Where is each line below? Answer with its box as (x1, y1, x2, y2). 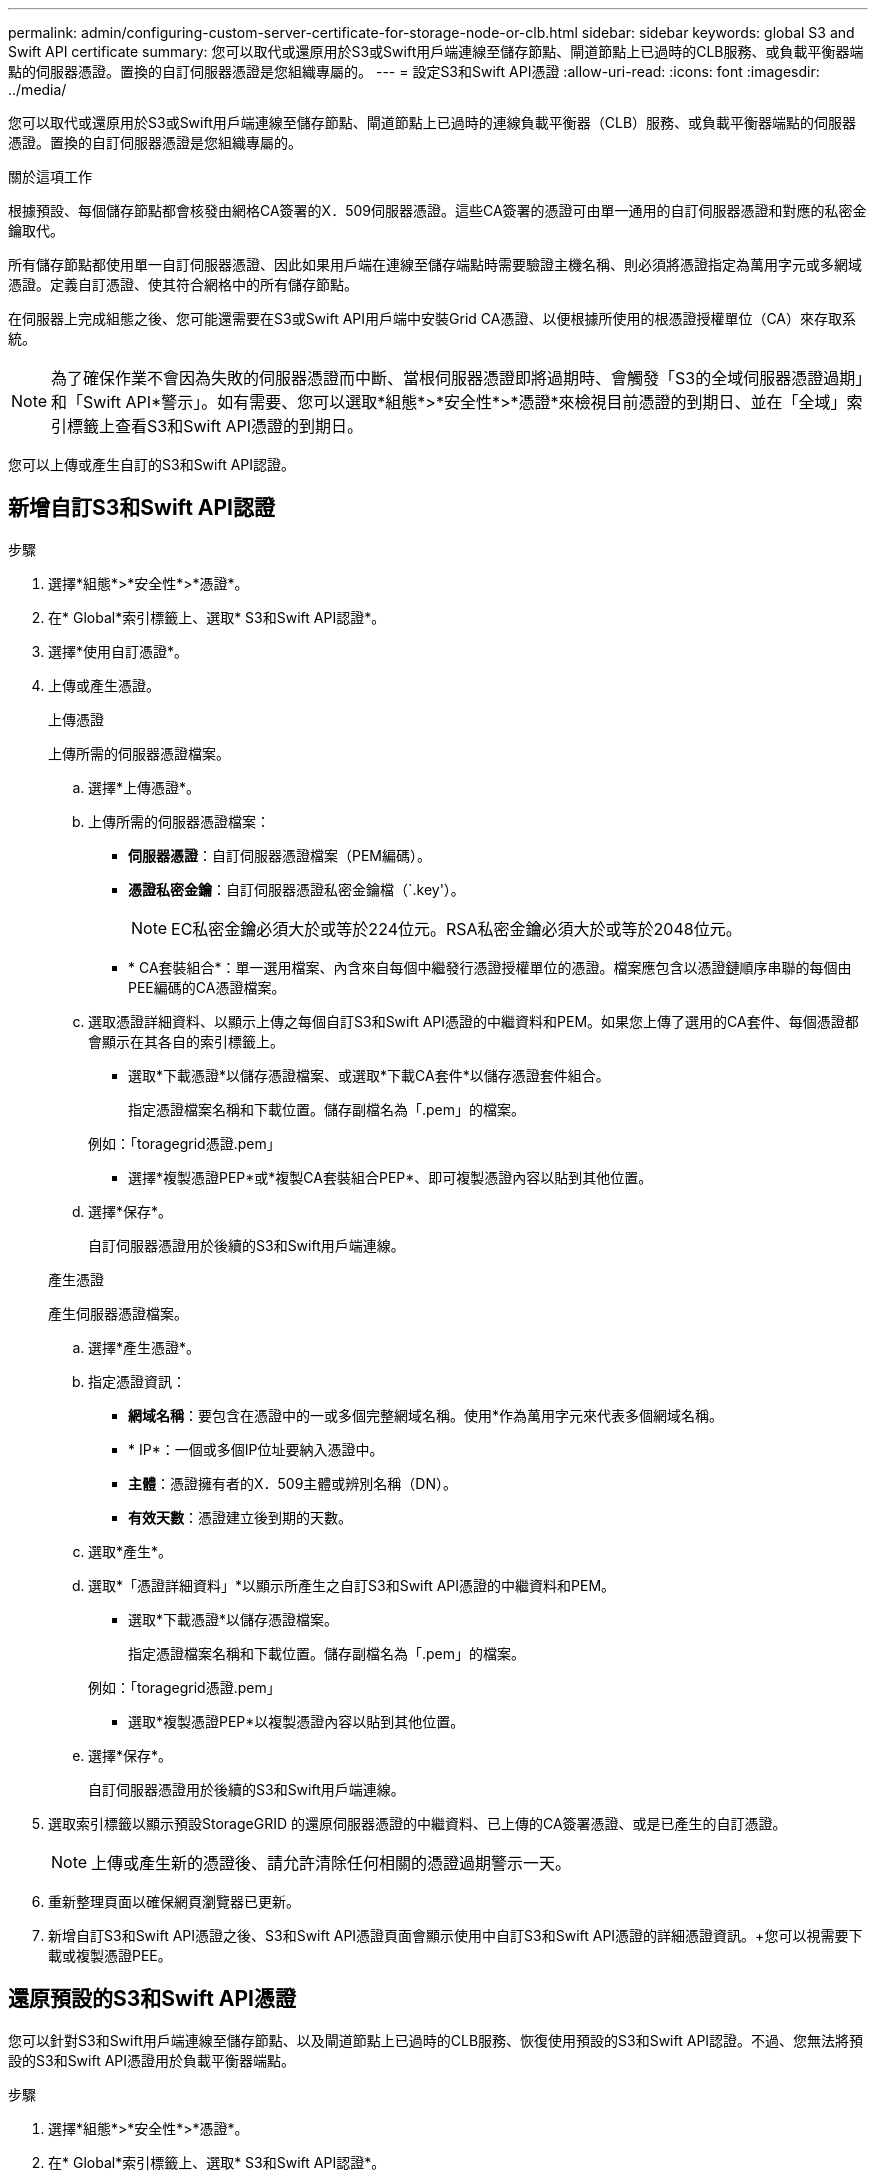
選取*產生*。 (88, 1542, 173, 1560)
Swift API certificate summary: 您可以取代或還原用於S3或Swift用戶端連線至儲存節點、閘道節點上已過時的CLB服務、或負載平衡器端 (8, 43, 864, 60)
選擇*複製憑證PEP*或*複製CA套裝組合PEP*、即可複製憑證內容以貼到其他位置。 (128, 1168, 653, 1186)
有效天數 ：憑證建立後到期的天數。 (128, 1508, 352, 1526)
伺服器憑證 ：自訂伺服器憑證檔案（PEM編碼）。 (128, 846, 432, 864)
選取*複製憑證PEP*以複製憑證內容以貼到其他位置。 (128, 1712, 465, 1730)
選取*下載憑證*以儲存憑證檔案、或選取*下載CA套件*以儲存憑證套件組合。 (128, 1066, 610, 1084)
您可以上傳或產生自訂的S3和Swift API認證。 (8, 456, 296, 473)
